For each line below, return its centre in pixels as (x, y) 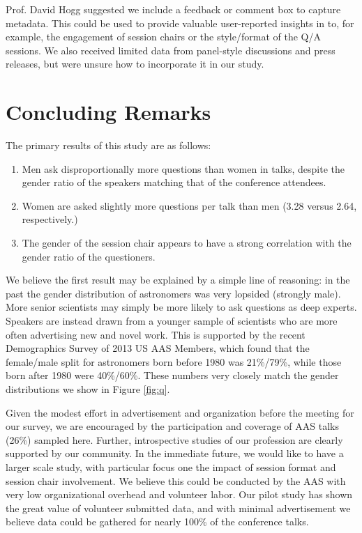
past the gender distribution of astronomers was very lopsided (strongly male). (173, 293)
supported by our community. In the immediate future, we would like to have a (175, 453)
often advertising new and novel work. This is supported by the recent (156, 334)
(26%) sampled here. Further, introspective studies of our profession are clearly (174, 439)
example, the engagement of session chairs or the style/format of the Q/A (163, 37)
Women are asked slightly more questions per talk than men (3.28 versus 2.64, (189, 205)
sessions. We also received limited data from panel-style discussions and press (171, 50)
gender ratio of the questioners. (89, 256)
